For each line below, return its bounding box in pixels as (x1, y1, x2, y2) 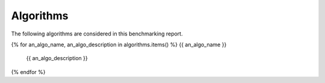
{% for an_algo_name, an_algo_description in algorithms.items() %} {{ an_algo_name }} (11, 41, 227, 48)
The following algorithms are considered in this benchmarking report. (11, 30, 183, 37)
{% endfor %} (11, 68, 46, 75)
